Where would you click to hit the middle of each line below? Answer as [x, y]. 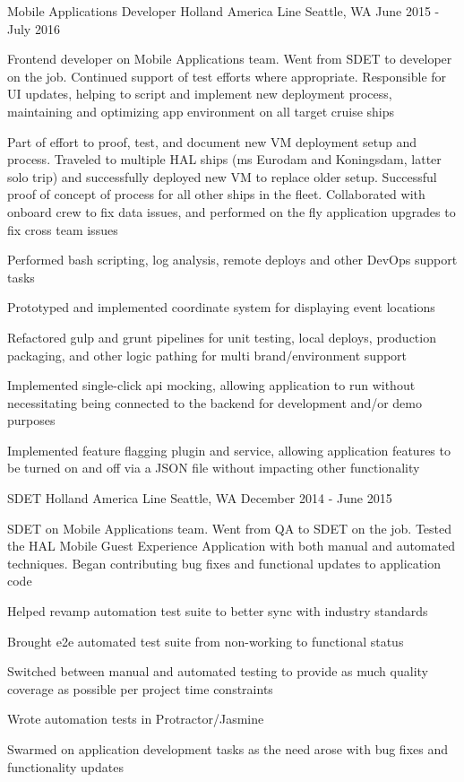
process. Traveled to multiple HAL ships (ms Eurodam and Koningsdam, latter [224, 159]
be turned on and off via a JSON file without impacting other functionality [214, 468]
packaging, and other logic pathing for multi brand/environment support [207, 355]
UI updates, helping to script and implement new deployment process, [200, 94]
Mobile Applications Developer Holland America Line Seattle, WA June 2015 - [223, 11]
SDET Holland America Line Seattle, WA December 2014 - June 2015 [200, 498]
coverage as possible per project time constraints [140, 688]
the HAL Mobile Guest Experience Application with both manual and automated [231, 546]
